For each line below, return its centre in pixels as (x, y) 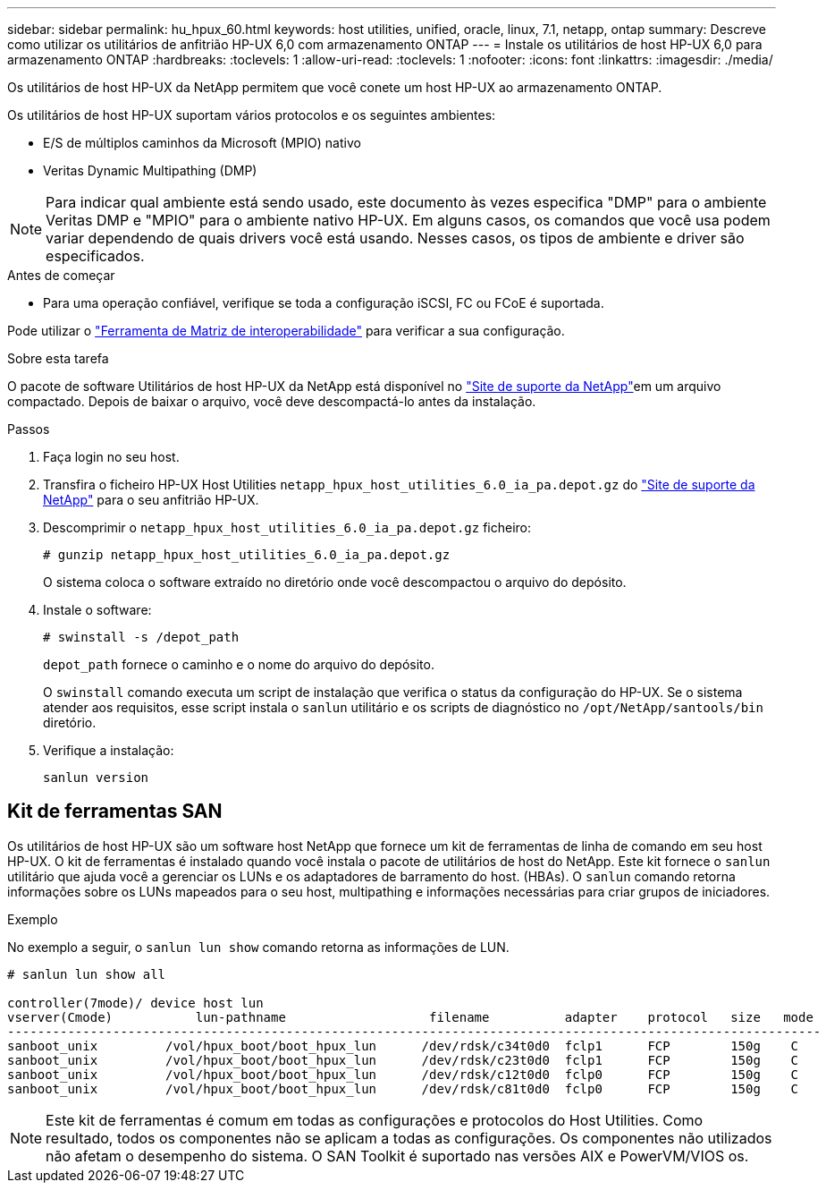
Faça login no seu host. (111, 457)
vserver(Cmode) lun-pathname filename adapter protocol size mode (410, 1017)
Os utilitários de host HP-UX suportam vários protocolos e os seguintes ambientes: (252, 115)
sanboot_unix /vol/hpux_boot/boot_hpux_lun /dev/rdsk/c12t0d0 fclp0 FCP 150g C (403, 1074)
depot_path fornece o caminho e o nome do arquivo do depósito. (239, 664)
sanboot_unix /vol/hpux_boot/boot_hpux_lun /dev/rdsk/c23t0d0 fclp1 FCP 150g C (403, 1060)
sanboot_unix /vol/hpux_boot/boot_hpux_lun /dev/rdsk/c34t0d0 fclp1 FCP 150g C (403, 1045)
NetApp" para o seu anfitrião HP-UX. (151, 500)
